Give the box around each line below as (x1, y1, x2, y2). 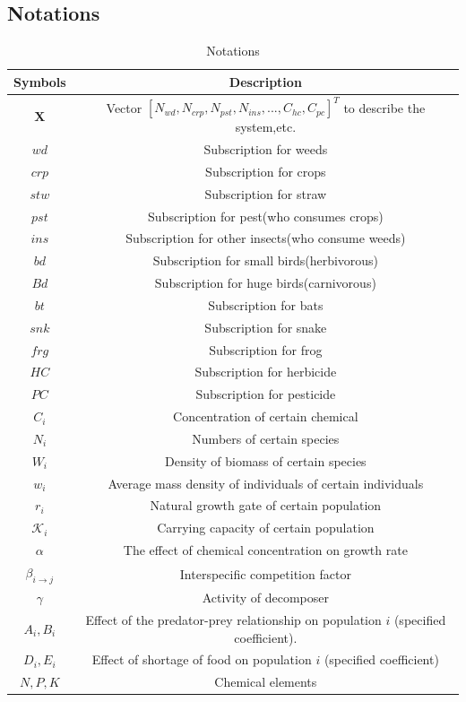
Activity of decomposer (202, 588, 329, 607)
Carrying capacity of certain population (157, 518, 375, 537)
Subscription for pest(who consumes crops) (148, 206, 384, 225)
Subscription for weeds (203, 139, 328, 158)
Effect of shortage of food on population (91, 650, 312, 669)
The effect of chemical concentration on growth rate (123, 541, 408, 559)
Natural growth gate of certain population (150, 496, 382, 515)
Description (229, 72, 302, 91)
